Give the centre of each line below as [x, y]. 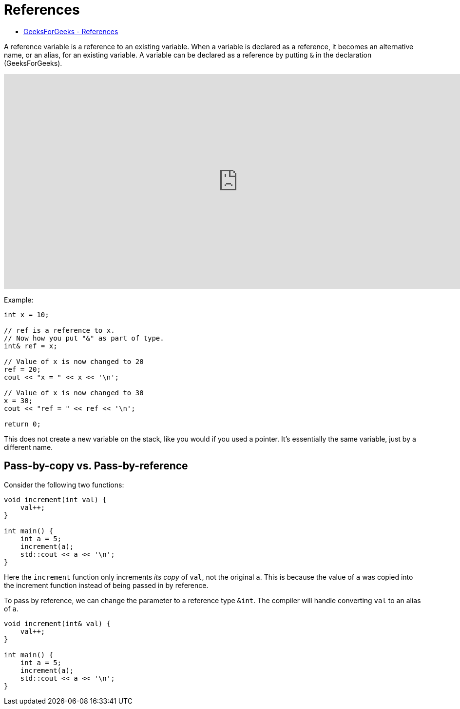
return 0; [22, 424]
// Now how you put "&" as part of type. [84, 338]
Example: [19, 300]
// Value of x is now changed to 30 [74, 393]
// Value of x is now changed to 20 [74, 361]
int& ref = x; [31, 346]
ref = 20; [22, 369]
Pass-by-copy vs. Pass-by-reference [96, 466]
